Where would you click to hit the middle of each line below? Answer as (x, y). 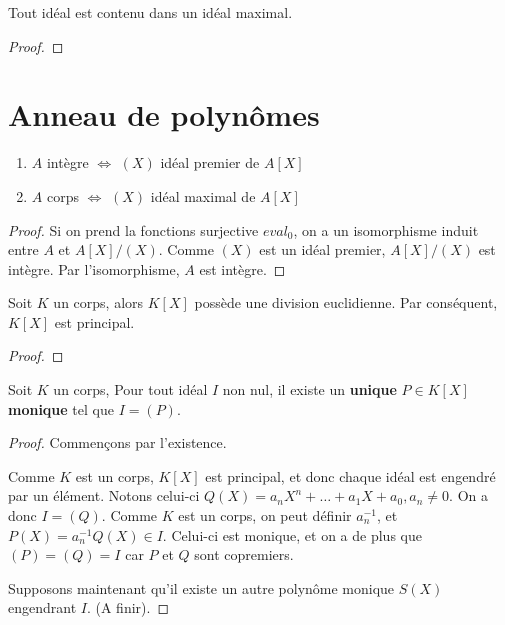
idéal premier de (210, 162)
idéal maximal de (203, 195)
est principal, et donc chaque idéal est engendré (350, 475)
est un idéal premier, (322, 249)
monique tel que (61, 408)
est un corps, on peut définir (265, 515)
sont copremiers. (244, 554)
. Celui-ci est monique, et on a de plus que (292, 534)
